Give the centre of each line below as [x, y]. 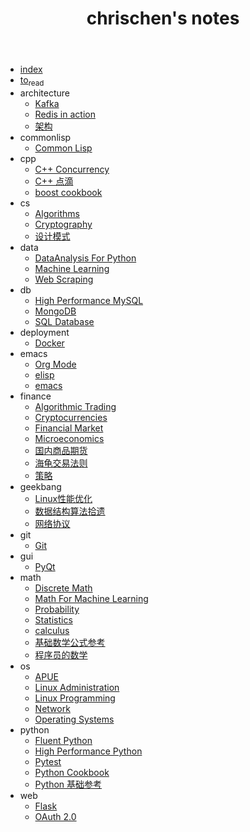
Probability [57, 609]
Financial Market [69, 428]
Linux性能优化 [63, 498]
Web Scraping [64, 279]
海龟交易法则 [61, 463]
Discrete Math [63, 588]
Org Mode [55, 364]
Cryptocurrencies [71, 417]
